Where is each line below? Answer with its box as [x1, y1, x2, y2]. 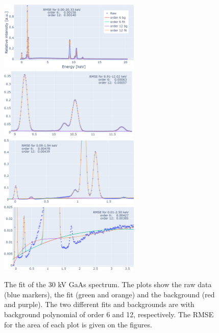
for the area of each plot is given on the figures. [4, 319, 152, 329]
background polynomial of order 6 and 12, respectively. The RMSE [4, 309, 214, 319]
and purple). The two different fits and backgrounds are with [4, 299, 194, 310]
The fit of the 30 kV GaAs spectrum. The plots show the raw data [4, 279, 212, 290]
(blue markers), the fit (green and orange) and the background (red [4, 289, 215, 299]
